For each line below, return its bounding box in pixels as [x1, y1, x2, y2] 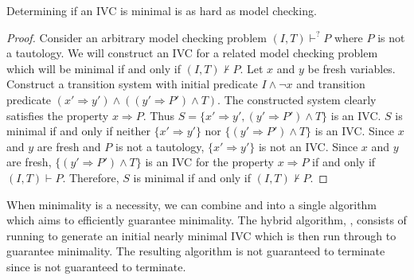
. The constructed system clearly [217, 91, 377, 107]
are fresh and [37, 138, 101, 154]
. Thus [143, 107, 175, 123]
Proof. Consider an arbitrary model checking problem [6, 29, 267, 45]
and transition [296, 76, 365, 92]
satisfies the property [6, 107, 109, 123]
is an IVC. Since [314, 122, 394, 139]
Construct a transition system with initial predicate [6, 76, 258, 92]
